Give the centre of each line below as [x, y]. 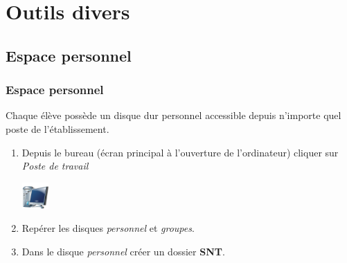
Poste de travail [55, 166]
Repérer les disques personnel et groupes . [108, 228]
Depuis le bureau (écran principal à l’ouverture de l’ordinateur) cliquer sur [180, 152]
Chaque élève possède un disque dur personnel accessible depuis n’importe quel [173, 115]
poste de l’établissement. [57, 128]
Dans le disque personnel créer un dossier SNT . [123, 251]
